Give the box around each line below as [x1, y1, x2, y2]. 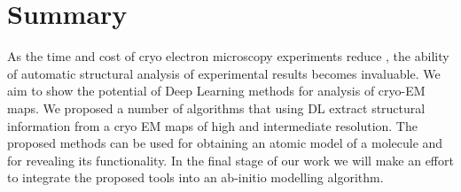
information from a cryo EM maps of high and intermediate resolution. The [7, 116, 418, 134]
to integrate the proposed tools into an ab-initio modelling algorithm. [7, 168, 384, 187]
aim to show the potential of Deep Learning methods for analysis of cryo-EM [7, 81, 426, 100]
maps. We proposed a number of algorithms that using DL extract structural [7, 98, 426, 117]
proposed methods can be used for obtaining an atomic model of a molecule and [7, 134, 443, 152]
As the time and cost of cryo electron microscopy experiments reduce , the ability [7, 47, 449, 65]
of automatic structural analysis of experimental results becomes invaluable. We [7, 64, 441, 82]
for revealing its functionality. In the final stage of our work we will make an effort [7, 150, 454, 169]
